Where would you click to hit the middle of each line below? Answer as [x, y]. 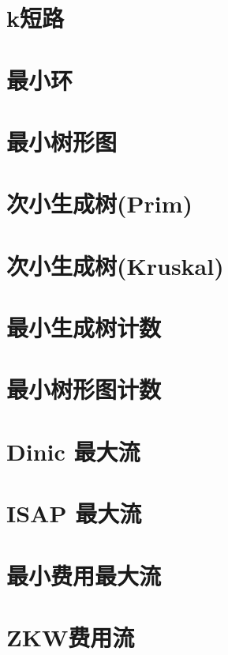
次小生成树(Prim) [100, 203]
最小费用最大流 [84, 575]
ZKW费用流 [71, 636]
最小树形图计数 [84, 389]
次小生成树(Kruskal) [115, 265]
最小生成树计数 [84, 327]
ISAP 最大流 [74, 513]
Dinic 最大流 [73, 451]
